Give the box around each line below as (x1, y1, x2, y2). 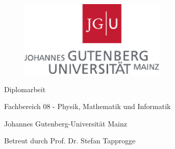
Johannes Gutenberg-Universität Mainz (4, 118, 127, 129)
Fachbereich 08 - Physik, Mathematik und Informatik (4, 101, 171, 112)
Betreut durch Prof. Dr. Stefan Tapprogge (4, 135, 136, 146)
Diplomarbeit (4, 83, 46, 94)
